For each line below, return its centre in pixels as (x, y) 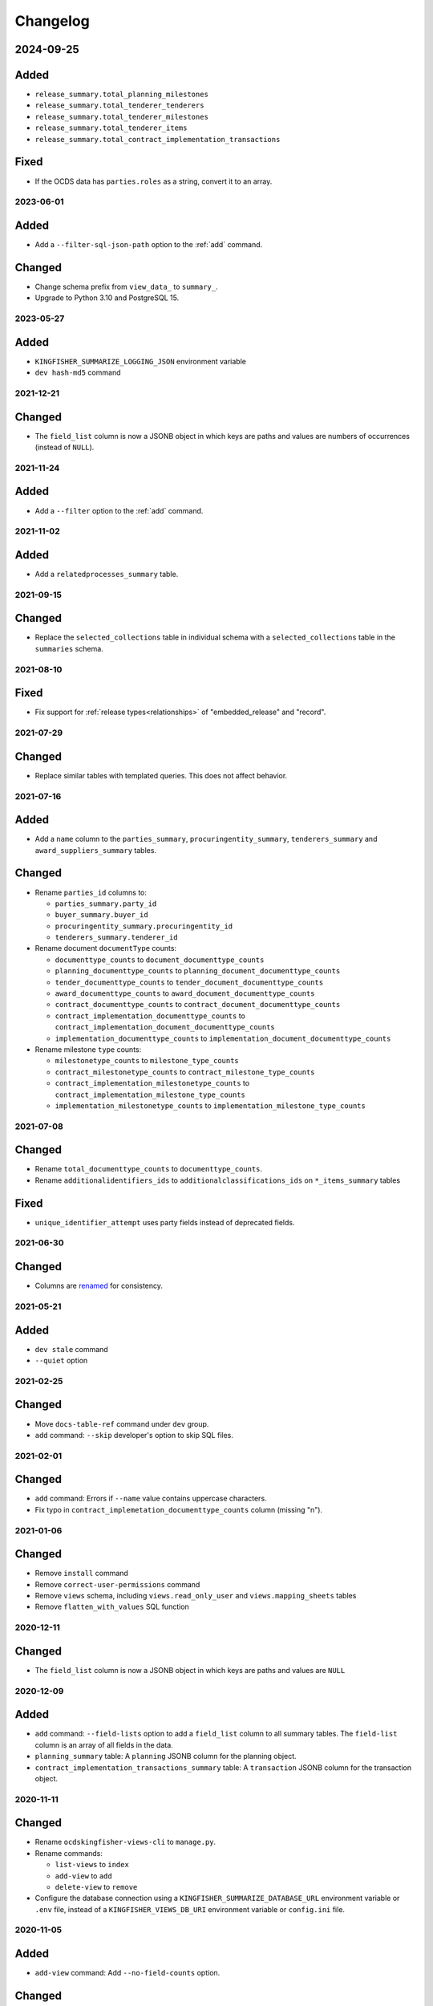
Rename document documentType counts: (105, 948)
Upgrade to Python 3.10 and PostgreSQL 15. (107, 298)
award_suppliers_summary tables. (95, 850)
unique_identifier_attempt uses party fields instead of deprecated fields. (165, 1222)
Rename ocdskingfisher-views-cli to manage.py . (125, 1842)
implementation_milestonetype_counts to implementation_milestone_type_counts (210, 1105)
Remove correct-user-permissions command (117, 1584)
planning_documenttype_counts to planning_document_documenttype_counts (198, 971)
